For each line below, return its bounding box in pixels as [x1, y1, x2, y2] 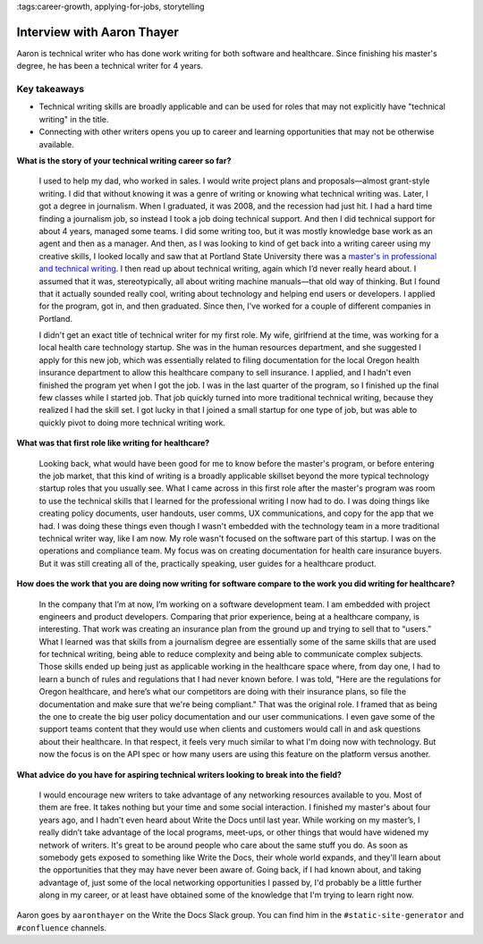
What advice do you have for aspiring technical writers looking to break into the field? [16, 769, 342, 780]
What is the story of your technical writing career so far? [16, 156, 232, 165]
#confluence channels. [16, 922, 107, 933]
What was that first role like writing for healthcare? [16, 438, 210, 449]
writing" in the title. [38, 114, 109, 124]
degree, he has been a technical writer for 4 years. [16, 61, 204, 72]
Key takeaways [16, 83, 85, 96]
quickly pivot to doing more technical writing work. [38, 417, 226, 428]
